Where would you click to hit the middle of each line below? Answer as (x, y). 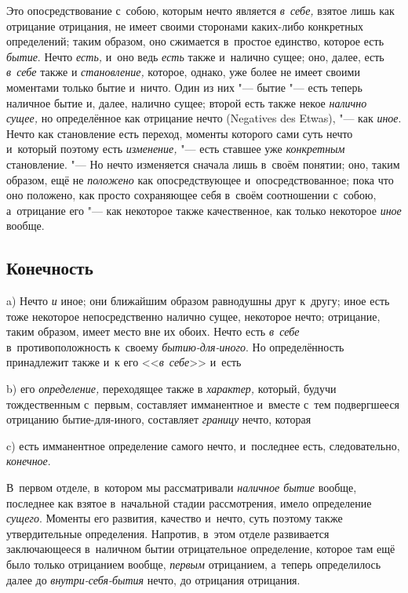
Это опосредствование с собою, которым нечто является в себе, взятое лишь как (200, 10)
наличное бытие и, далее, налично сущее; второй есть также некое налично (187, 102)
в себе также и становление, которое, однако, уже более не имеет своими (183, 72)
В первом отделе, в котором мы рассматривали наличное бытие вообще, (182, 487)
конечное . (29, 461)
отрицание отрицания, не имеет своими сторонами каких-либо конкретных (185, 25)
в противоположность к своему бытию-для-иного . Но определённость (175, 346)
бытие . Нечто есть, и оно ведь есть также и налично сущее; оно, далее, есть (195, 56)
